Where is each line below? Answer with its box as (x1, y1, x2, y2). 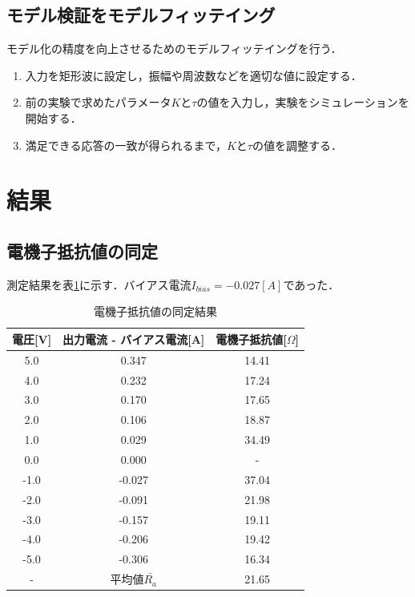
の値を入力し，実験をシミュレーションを (196, 94, 409, 111)
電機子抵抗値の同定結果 (94, 303, 218, 320)
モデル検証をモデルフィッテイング (6, 2, 276, 27)
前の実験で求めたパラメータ (25, 94, 171, 111)
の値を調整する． (252, 136, 342, 153)
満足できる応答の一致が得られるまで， (25, 136, 227, 153)
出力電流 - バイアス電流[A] (62, 330, 205, 347)
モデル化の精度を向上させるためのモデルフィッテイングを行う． (6, 40, 342, 57)
